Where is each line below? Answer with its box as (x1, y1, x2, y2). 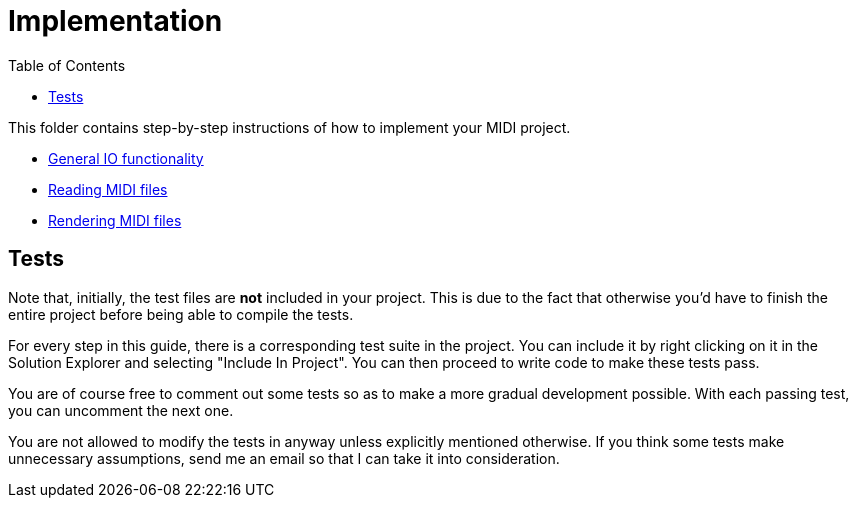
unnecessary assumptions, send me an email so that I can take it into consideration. (8, 449, 560, 467)
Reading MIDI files (48, 180, 168, 198)
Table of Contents (8, 56, 126, 74)
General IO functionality (48, 149, 204, 167)
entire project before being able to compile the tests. (8, 305, 354, 323)
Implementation (8, 4, 223, 38)
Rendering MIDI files (48, 211, 182, 229)
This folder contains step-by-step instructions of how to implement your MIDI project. (8, 118, 571, 136)
